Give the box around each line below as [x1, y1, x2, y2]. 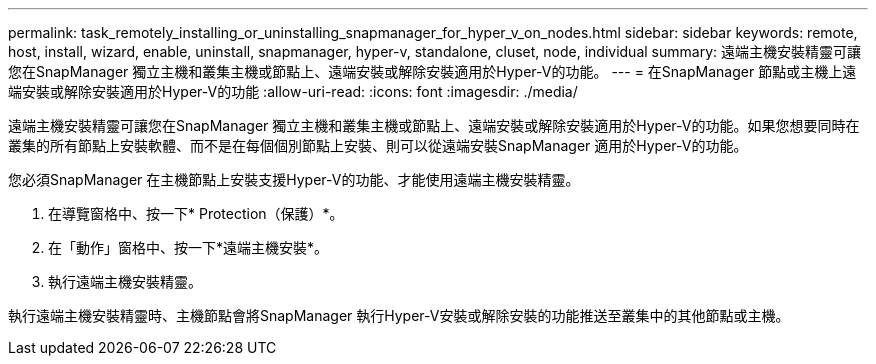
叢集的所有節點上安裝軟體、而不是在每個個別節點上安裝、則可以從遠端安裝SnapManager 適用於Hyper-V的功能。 [8, 137, 748, 154]
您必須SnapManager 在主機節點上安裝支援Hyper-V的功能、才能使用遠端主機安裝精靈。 [8, 171, 580, 188]
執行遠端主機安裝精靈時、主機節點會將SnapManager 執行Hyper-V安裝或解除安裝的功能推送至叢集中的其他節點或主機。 [8, 307, 790, 324]
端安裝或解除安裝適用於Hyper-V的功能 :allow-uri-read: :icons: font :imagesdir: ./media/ [8, 83, 578, 100]
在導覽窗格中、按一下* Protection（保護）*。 [48, 205, 344, 222]
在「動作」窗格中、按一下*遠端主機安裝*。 [48, 239, 329, 256]
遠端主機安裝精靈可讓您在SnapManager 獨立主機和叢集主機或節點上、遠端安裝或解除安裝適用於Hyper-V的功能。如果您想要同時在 [8, 117, 860, 134]
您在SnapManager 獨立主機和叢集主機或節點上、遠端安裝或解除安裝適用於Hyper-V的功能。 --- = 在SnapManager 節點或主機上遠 [8, 63, 857, 80]
